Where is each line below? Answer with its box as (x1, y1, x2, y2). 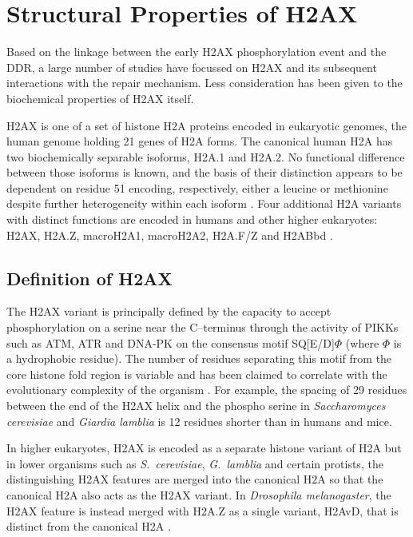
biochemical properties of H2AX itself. (6, 89, 194, 106)
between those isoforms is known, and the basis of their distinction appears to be (6, 164, 403, 181)
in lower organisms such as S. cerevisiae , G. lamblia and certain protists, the (6, 455, 383, 471)
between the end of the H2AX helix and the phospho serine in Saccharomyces (6, 397, 386, 414)
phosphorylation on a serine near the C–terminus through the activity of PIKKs (6, 319, 399, 336)
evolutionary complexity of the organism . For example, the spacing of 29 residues (6, 381, 407, 398)
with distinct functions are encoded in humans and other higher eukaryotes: (6, 211, 378, 228)
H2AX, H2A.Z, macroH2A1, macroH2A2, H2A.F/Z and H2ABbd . (6, 226, 333, 243)
